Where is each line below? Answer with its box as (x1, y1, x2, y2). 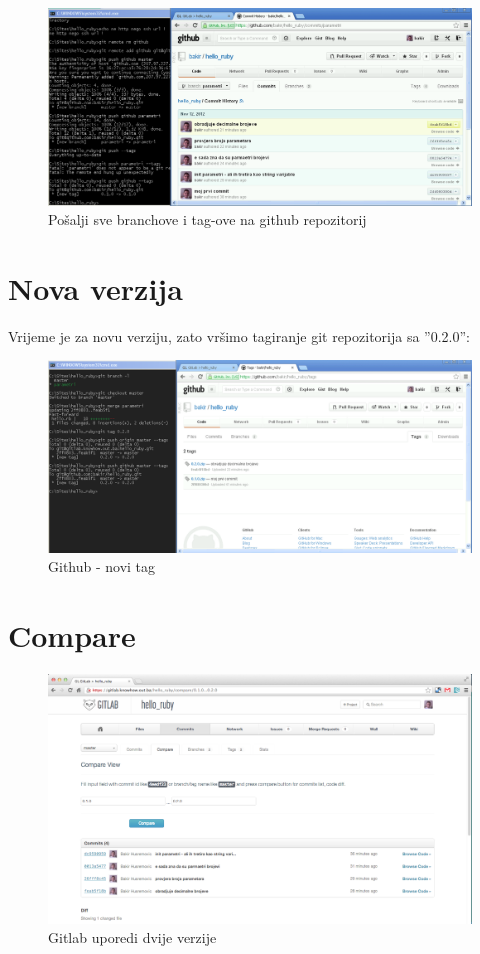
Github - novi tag (48, 556, 156, 577)
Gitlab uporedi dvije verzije (48, 927, 217, 948)
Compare (8, 614, 136, 655)
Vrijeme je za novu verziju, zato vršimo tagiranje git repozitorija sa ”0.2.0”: (8, 325, 470, 346)
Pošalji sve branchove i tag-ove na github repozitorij (48, 209, 367, 230)
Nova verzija (8, 267, 183, 308)
